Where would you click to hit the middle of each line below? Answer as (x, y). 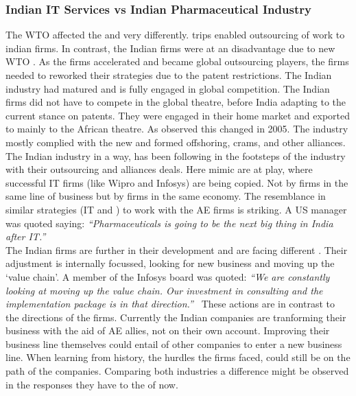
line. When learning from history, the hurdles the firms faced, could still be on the (178, 357)
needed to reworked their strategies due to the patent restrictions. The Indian (169, 75)
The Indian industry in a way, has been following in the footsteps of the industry (176, 155)
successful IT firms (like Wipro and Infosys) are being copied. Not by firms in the (177, 182)
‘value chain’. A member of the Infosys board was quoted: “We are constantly (168, 276)
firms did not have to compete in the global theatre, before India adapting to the (176, 102)
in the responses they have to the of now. (92, 384)
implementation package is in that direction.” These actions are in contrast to (170, 304)
